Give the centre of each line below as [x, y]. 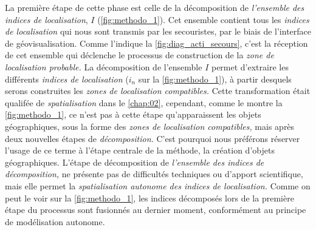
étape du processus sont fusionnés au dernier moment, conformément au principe [156, 210]
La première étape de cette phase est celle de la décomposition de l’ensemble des [155, 7]
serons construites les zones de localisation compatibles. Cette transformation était [158, 91]
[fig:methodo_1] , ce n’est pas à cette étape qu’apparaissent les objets [133, 114]
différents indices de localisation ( [67, 79]
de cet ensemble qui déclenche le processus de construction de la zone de [139, 55]
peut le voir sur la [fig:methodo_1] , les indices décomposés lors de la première [149, 198]
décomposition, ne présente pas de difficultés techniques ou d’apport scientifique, [154, 174]
